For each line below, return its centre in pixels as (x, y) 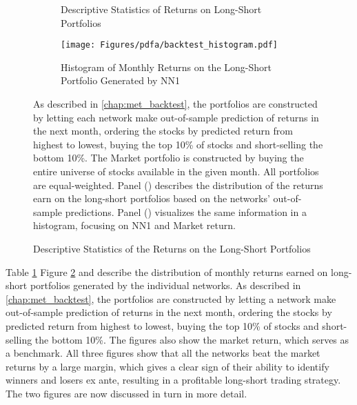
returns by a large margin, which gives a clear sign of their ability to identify (167, 366)
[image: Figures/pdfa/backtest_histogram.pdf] (169, 45)
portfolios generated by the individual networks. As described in (165, 285)
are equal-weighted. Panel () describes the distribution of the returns (178, 185)
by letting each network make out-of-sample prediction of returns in (176, 117)
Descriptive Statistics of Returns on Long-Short (161, 9)
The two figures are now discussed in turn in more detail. (126, 393)
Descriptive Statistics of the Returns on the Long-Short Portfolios (172, 248)
